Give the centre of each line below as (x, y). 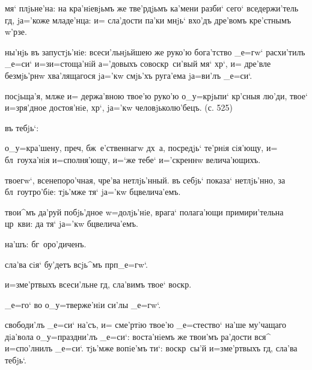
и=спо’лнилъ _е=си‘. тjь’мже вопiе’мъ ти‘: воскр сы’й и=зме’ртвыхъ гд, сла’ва (151, 348)
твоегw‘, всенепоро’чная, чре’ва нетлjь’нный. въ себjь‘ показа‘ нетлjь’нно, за (145, 180)
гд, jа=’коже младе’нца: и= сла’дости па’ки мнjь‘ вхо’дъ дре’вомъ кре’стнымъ (148, 20)
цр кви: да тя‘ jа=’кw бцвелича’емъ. (72, 224)
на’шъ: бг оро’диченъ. (46, 243)
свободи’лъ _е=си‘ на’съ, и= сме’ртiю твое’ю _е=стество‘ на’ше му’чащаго (146, 325)
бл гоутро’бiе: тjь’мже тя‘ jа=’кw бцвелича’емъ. (93, 192)
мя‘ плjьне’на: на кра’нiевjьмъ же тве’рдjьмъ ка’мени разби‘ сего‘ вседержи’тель (152, 8)
